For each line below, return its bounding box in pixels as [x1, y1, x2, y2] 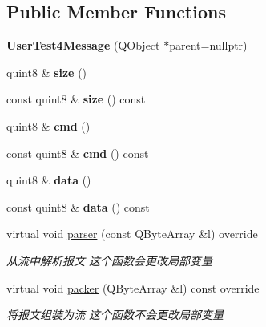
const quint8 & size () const [6, 91, 146, 107]
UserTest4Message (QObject [6, 37, 160, 54]
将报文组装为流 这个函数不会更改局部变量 [6, 306, 224, 323]
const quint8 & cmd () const [6, 144, 149, 161]
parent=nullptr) [169, 37, 248, 54]
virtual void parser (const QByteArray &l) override [6, 225, 258, 242]
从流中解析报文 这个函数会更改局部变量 [6, 252, 213, 268]
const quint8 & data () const [6, 198, 150, 215]
